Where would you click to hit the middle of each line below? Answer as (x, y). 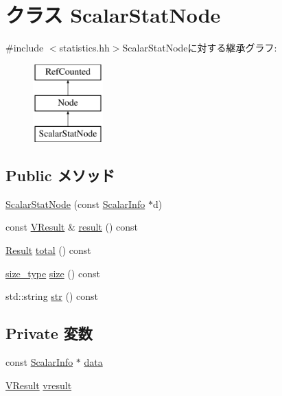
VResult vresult (39, 385)
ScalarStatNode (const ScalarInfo (75, 203)
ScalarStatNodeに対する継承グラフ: (200, 48)
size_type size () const (53, 273)
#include (25, 48)
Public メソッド (60, 175)
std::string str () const (52, 296)
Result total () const (48, 250)
